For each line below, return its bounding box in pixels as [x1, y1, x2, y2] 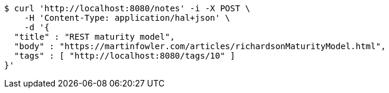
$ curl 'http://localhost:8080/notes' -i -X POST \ [4, 4, 251, 13]
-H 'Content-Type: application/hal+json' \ [24, 13, 231, 23]
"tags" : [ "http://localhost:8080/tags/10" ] [14, 51, 235, 60]
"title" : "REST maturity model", [14, 32, 175, 41]
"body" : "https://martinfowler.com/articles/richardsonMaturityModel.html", [14, 41, 386, 51]
